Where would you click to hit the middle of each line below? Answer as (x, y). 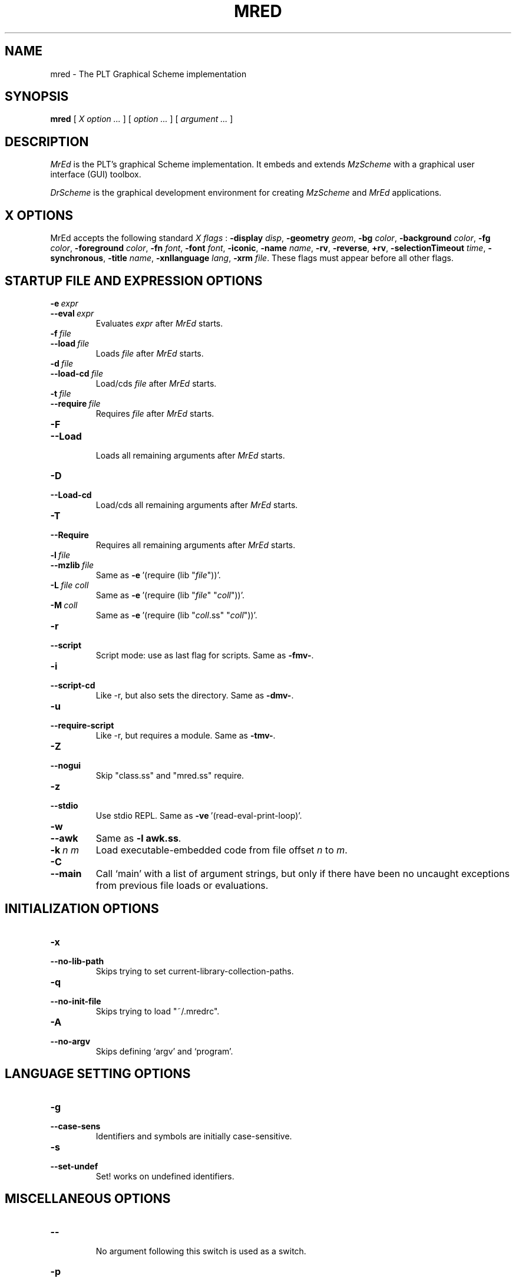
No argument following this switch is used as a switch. (201, 1251)
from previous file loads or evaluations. (182, 885)
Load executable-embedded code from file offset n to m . (221, 850)
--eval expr (72, 313)
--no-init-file (76, 1001)
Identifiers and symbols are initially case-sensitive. (194, 1136)
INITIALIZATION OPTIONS (82, 909)
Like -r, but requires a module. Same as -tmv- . (186, 735)
